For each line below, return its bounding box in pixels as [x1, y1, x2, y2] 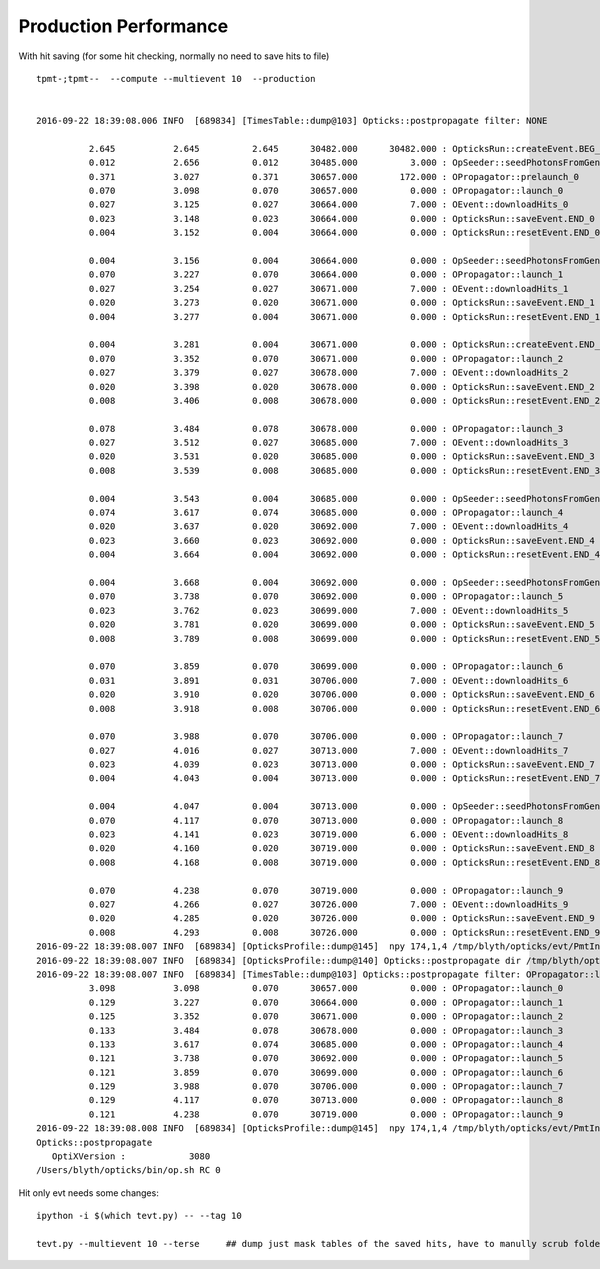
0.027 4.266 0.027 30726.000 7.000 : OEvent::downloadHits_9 [88, 898, 569, 910]
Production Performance [18, 15, 229, 37]
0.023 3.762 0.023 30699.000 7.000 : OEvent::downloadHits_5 [88, 605, 569, 616]
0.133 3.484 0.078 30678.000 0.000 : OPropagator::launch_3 [88, 1025, 564, 1036]
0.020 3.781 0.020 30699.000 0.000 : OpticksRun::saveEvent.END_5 [88, 619, 595, 630]
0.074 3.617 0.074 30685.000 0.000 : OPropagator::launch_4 [88, 507, 564, 519]
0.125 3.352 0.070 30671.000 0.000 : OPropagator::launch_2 [88, 1011, 564, 1022]
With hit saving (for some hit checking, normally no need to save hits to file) [18, 50, 330, 62]
